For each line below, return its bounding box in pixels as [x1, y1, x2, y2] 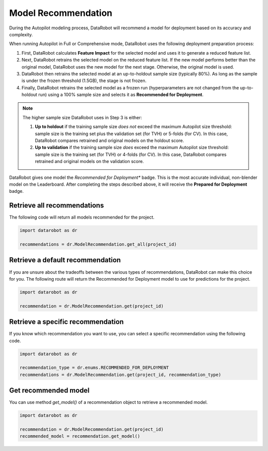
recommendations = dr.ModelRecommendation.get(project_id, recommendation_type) [19, 372, 221, 377]
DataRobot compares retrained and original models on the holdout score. [35, 138, 184, 144]
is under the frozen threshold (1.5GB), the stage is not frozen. [21, 77, 146, 84]
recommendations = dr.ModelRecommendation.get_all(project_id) [19, 241, 177, 247]
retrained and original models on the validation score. [35, 158, 144, 164]
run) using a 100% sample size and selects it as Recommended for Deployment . [38, 92, 203, 98]
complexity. [9, 31, 33, 37]
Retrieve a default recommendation [9, 256, 121, 264]
